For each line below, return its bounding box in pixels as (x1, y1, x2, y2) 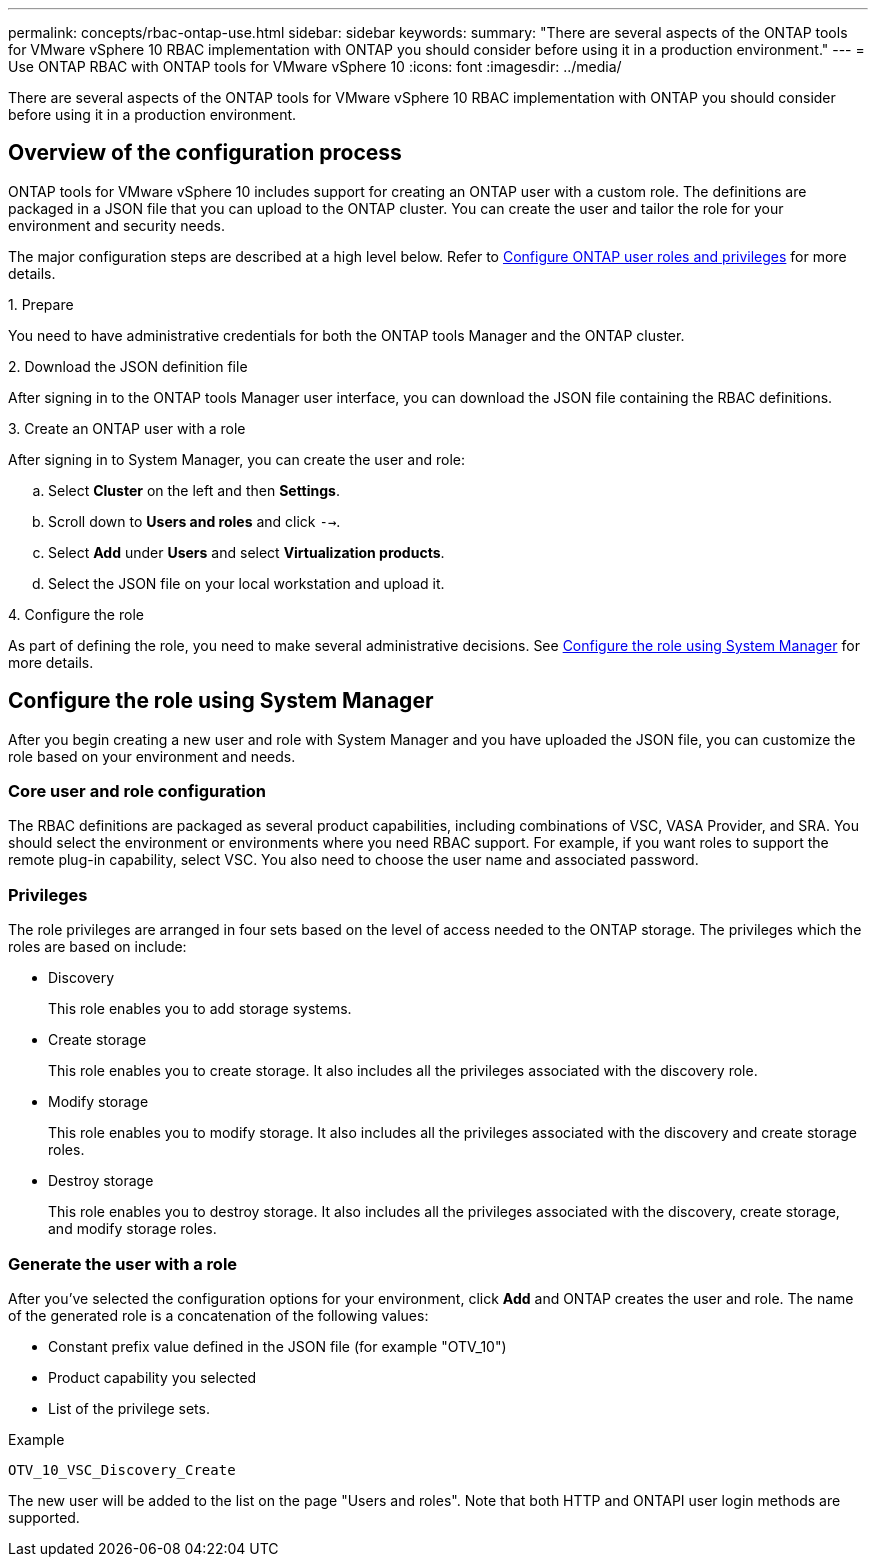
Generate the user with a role (8, 1253, 238, 1274)
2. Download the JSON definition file (8, 357, 248, 375)
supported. (8, 1508, 80, 1526)
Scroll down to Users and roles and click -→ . (48, 512, 341, 530)
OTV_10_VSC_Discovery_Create (8, 1461, 236, 1478)
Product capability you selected (48, 1368, 257, 1386)
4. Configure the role (8, 605, 144, 623)
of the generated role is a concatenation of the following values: (8, 1306, 429, 1324)
